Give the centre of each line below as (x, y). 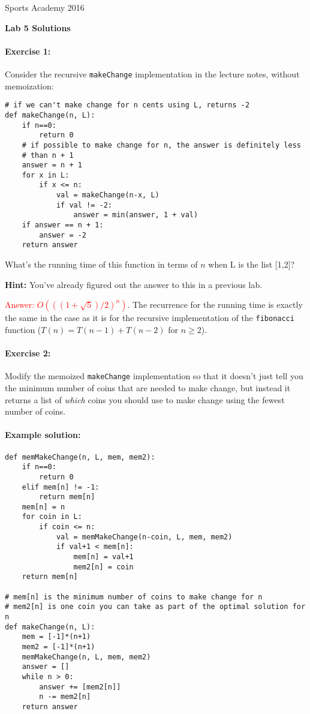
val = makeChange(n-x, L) (108, 195)
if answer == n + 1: (63, 225)
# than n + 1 (48, 155)
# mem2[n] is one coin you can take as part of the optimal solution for (155, 607)
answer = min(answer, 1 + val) (136, 215)
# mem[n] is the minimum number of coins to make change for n (134, 597)
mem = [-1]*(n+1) (56, 637)
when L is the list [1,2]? (252, 264)
